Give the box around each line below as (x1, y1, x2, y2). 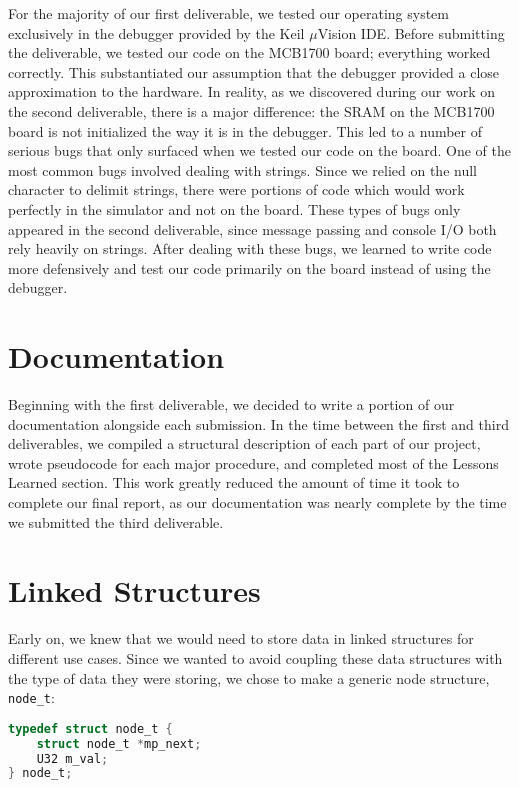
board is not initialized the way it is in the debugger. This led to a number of (8, 120, 483, 141)
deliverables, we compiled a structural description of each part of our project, (8, 433, 481, 454)
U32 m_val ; (36, 751, 109, 766)
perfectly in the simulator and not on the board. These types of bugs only (8, 198, 461, 219)
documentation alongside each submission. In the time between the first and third (8, 413, 509, 434)
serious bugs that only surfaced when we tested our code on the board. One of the (8, 140, 511, 161)
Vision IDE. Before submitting (317, 22, 505, 43)
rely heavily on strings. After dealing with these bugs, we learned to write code (8, 238, 492, 259)
